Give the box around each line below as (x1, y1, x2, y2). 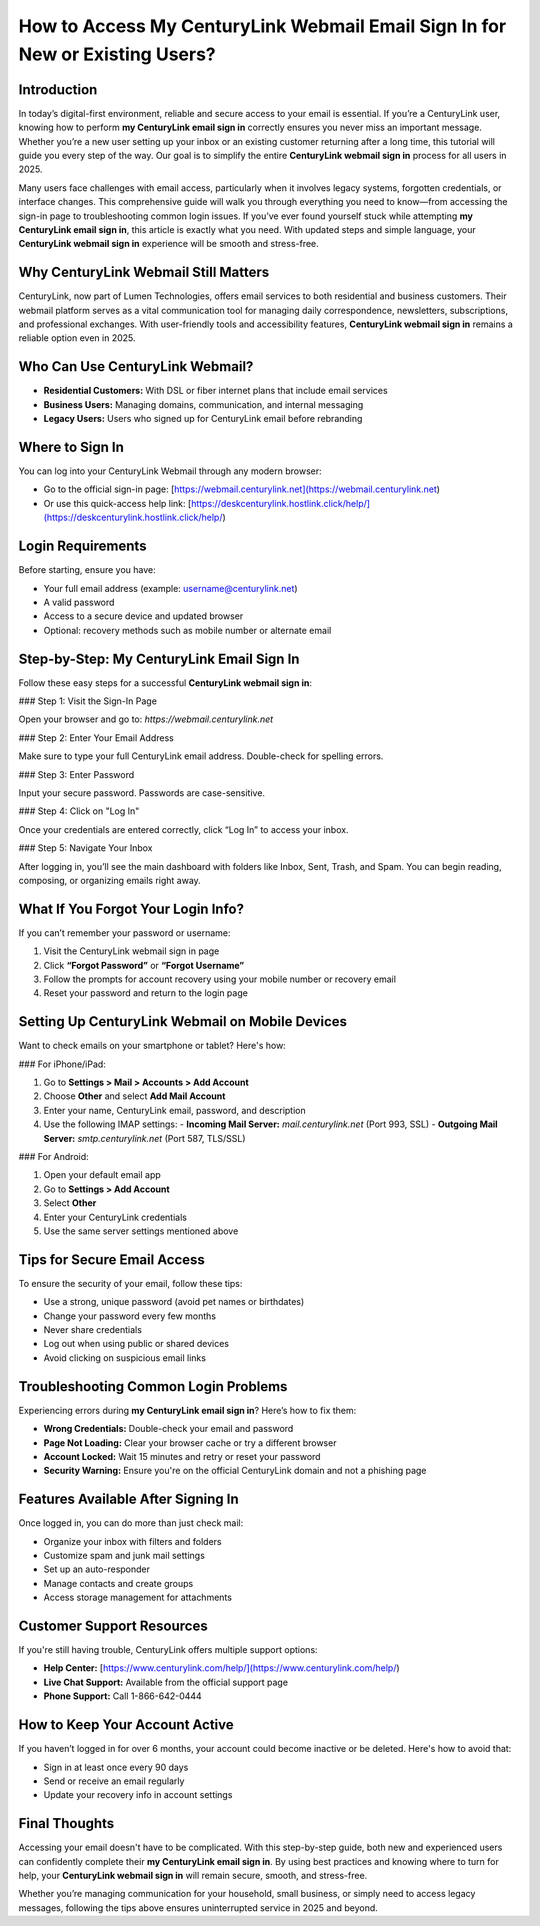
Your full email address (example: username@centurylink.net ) (43, 582, 299, 594)
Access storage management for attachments (43, 1591, 232, 1604)
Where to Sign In (18, 438, 124, 455)
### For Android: (18, 1151, 89, 1162)
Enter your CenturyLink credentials (43, 1211, 187, 1223)
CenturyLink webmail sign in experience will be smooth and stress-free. (18, 238, 319, 250)
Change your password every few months (43, 1310, 217, 1322)
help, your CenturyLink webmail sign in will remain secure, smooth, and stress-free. (18, 1869, 368, 1881)
